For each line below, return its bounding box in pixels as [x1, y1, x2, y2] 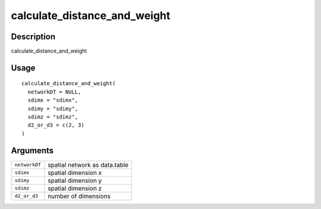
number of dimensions [48, 192, 111, 200]
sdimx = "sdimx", [27, 97, 78, 104]
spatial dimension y [48, 176, 102, 185]
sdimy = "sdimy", [27, 105, 78, 112]
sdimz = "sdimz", [27, 114, 78, 120]
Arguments [11, 145, 54, 155]
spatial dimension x [48, 169, 102, 177]
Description [11, 32, 56, 42]
